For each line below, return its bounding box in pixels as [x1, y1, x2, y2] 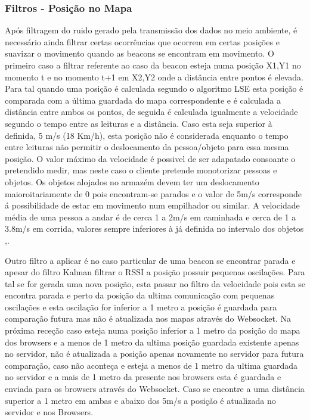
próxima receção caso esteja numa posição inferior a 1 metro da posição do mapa [5, 324, 300, 337]
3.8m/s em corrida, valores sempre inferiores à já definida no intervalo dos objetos [5, 222, 304, 235]
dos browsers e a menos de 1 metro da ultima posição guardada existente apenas [5, 335, 299, 348]
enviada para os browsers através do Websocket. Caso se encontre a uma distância [5, 382, 305, 395]
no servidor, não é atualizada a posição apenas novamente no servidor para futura [5, 347, 304, 360]
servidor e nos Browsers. [5, 406, 94, 418]
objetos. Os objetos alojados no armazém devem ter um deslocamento [5, 175, 259, 188]
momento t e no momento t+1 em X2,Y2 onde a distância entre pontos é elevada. [5, 70, 304, 83]
